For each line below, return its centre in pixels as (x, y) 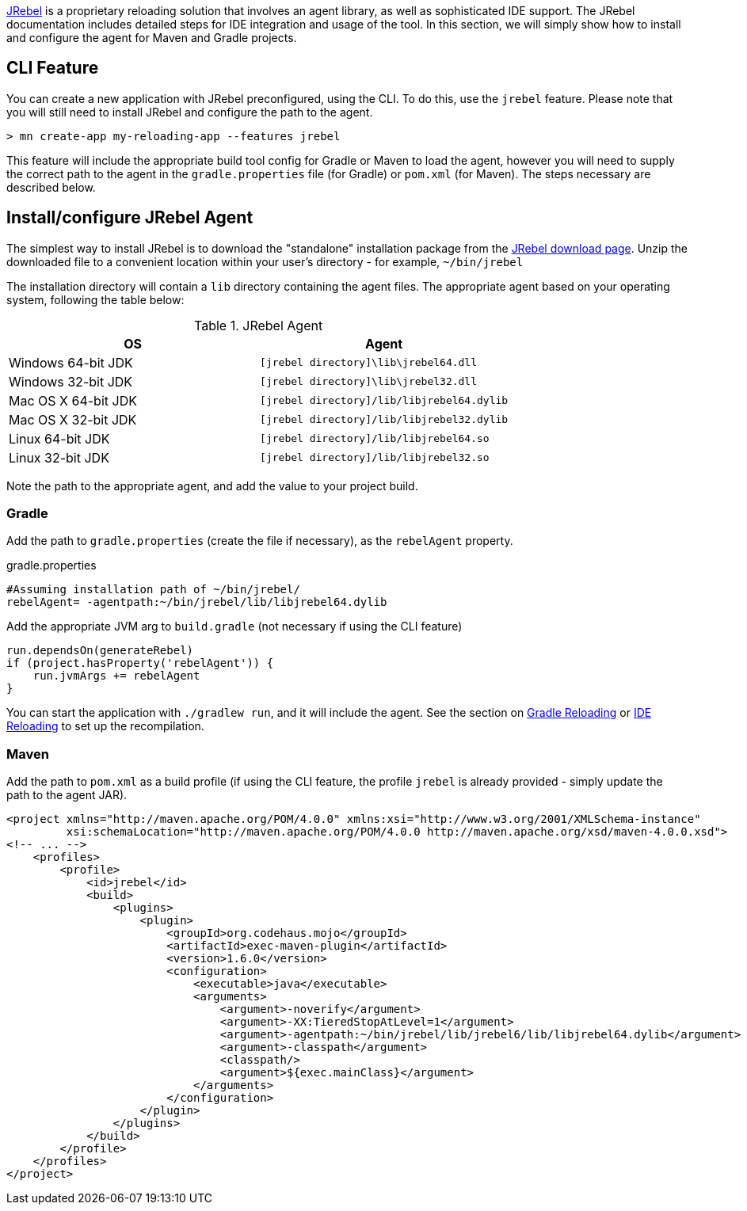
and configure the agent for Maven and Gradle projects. (152, 38)
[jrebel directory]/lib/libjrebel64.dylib (384, 401)
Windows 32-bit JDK (71, 381)
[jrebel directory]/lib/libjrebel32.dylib (384, 420)
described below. (51, 187)
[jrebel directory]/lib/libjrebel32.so (375, 458)
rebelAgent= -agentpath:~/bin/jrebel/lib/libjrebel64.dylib (197, 602)
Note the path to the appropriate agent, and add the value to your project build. (212, 486)
